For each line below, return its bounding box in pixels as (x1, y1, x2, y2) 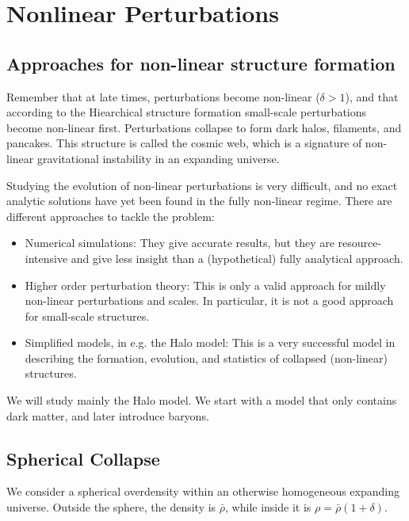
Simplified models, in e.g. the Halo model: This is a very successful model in (25, 334, 396, 351)
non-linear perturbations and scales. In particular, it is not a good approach (25, 292, 394, 309)
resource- (338, 234, 382, 251)
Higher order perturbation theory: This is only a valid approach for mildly (25, 276, 386, 293)
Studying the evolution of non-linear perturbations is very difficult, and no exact (6, 177, 398, 193)
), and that (345, 88, 399, 105)
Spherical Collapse (6, 446, 160, 470)
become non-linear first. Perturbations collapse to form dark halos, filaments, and (6, 119, 402, 135)
